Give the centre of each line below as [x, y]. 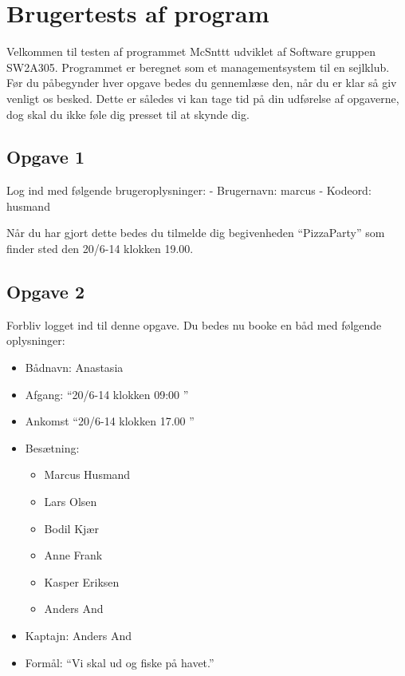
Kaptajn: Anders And [78, 635]
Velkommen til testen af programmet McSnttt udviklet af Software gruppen [191, 51]
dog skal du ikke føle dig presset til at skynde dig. [128, 114]
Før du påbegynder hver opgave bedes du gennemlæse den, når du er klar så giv [202, 83]
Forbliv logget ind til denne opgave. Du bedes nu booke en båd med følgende [194, 324]
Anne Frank [73, 555]
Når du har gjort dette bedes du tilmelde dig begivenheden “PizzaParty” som [196, 233]
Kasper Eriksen [82, 581]
